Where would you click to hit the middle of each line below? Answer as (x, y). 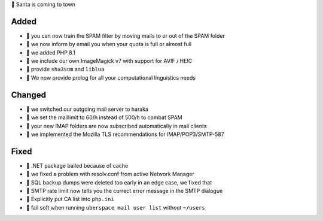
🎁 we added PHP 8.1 (51, 52)
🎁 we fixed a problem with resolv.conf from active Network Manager (110, 174)
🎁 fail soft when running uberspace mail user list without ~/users (116, 207)
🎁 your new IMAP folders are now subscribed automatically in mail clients (116, 126)
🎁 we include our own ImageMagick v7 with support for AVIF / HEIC (109, 61)
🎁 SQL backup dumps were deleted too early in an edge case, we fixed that (119, 182)
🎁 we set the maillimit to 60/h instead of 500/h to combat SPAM (104, 117)
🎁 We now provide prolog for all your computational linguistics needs (111, 77)
